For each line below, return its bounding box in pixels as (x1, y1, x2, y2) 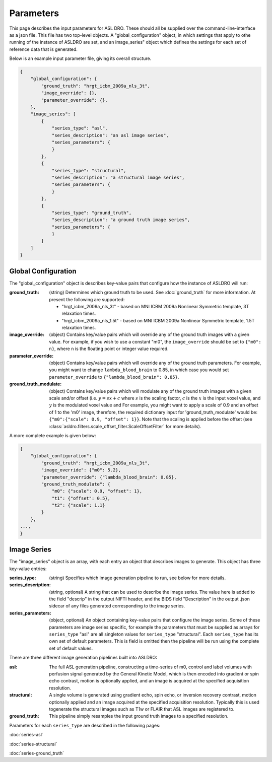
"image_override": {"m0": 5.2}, (41, 467, 121, 473)
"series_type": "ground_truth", (51, 210, 132, 216)
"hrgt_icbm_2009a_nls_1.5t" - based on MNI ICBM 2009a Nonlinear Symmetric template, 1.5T (61, 317, 255, 323)
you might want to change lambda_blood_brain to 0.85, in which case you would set (49, 367, 229, 373)
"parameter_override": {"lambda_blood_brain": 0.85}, (41, 474, 177, 480)
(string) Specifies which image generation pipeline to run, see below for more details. (49, 575, 226, 581)
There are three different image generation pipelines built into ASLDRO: (9, 655, 157, 661)
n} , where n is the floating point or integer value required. (49, 345, 169, 352)
